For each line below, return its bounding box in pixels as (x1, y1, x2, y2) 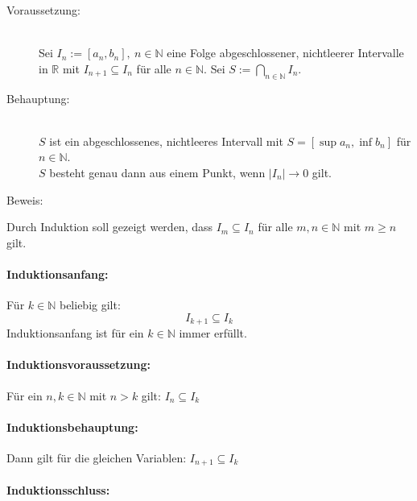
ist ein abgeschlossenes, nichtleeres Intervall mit (49, 132, 283, 149)
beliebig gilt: (59, 296, 121, 313)
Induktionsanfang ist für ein (6, 325, 144, 342)
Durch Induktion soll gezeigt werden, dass (6, 218, 213, 235)
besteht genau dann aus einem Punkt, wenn (49, 164, 266, 180)
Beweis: (6, 191, 43, 208)
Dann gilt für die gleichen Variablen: (6, 449, 187, 466)
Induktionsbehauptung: (6, 418, 138, 435)
